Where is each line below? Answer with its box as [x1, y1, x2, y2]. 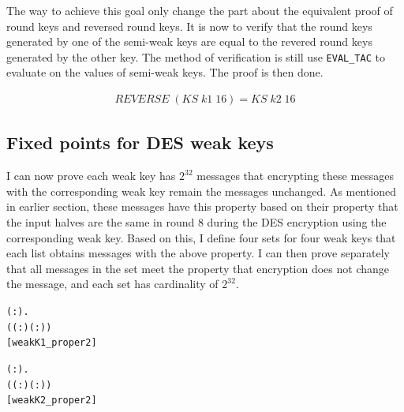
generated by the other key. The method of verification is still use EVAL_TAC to [6, 48, 385, 65]
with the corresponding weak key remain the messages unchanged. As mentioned [6, 182, 396, 199]
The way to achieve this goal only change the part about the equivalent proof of [6, 2, 393, 18]
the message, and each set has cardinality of [6, 275, 219, 292]
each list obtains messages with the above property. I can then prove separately [6, 245, 390, 261]
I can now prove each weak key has [6, 167, 176, 184]
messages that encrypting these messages [196, 167, 395, 184]
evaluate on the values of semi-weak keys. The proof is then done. [6, 64, 324, 81]
